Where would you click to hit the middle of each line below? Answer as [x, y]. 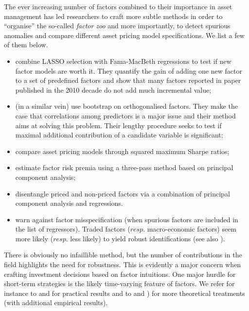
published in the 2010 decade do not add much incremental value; [113, 89]
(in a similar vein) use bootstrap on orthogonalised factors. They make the [126, 106]
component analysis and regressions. [69, 203]
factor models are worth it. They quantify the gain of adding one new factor [129, 70]
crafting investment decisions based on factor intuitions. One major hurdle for [120, 274]
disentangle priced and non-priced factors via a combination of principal [123, 193]
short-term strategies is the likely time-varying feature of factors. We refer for [119, 283]
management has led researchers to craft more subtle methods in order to [113, 16]
